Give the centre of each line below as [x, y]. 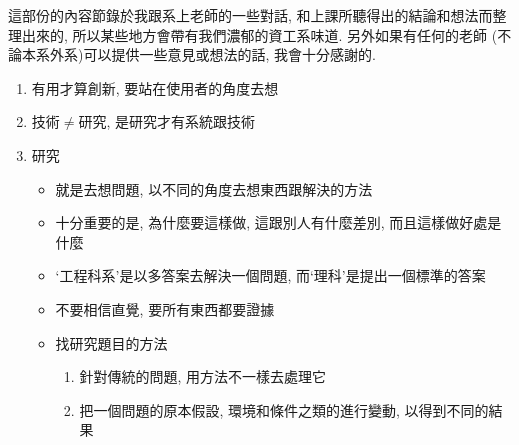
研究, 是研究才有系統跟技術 [167, 121]
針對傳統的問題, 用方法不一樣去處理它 [202, 376]
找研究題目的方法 [111, 342]
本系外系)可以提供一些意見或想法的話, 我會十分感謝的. [198, 54]
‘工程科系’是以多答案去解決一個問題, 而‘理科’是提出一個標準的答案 [270, 275]
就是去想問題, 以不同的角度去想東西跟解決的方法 [214, 188]
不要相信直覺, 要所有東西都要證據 [165, 308]
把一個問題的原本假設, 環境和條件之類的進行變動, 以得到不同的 [284, 409]
